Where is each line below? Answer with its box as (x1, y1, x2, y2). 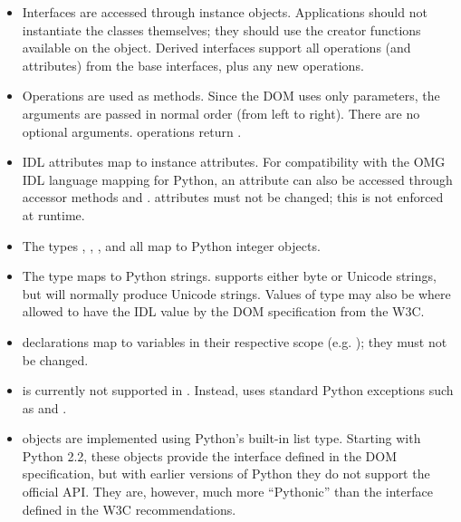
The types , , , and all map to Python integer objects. (22, 236, 321, 255)
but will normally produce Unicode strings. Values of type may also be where (22, 284, 451, 303)
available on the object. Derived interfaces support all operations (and (22, 38, 411, 57)
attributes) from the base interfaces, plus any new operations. (22, 55, 364, 74)
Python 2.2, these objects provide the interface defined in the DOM (22, 446, 398, 465)
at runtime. (22, 205, 85, 224)
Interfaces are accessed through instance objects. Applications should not (22, 3, 427, 21)
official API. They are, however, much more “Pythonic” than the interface (22, 482, 433, 501)
